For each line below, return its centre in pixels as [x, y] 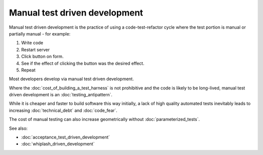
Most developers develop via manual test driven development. [71, 79]
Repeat [28, 70]
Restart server [35, 50]
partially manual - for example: [40, 34]
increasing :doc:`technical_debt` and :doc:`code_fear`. [63, 110]
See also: [18, 128]
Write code [32, 43]
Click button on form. [42, 56]
